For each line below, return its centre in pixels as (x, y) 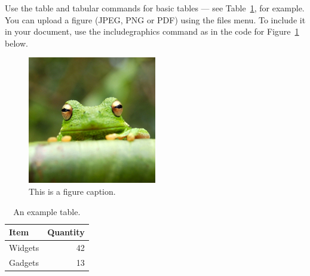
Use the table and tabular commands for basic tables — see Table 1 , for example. (155, 8)
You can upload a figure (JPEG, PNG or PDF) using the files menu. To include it (155, 19)
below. (16, 43)
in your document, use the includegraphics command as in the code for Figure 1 (152, 31)
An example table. (47, 211)
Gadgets (24, 262)
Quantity (66, 232)
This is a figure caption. (72, 191)
